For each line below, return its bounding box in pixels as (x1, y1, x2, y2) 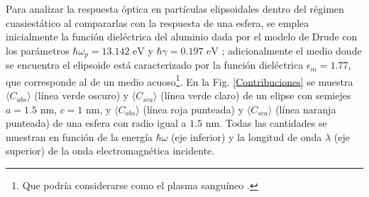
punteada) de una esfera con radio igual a (6, 116, 187, 130)
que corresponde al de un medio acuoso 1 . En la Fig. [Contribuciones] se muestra (6, 72, 353, 89)
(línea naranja (275, 101, 336, 116)
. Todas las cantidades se (219, 116, 327, 130)
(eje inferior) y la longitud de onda (171, 129, 322, 144)
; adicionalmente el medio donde (221, 43, 362, 57)
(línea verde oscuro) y (34, 88, 129, 103)
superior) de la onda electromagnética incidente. (6, 143, 215, 158)
